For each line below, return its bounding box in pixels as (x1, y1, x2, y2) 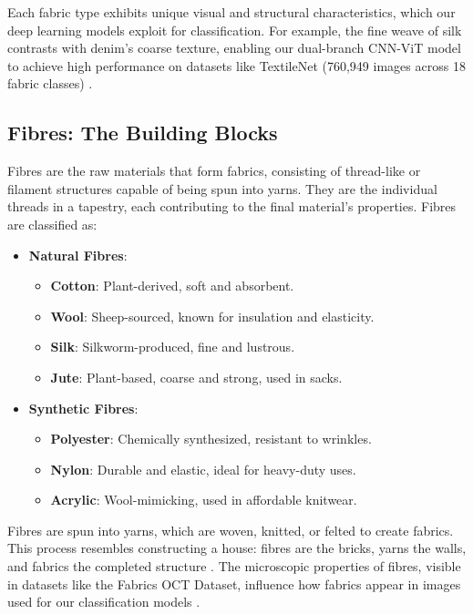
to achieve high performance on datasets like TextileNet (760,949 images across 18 (7, 56, 466, 75)
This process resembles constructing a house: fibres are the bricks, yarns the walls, (7, 538, 467, 558)
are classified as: (7, 214, 98, 233)
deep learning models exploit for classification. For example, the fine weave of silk (7, 20, 462, 39)
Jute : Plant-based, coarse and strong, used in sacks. (50, 367, 343, 386)
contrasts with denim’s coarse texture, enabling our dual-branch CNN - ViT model (7, 38, 461, 57)
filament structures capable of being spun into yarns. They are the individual (7, 179, 437, 198)
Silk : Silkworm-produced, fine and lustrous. (50, 337, 295, 356)
